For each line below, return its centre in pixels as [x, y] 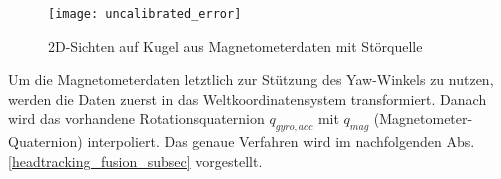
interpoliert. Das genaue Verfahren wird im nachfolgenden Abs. [281, 141]
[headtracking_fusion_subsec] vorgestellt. [135, 160]
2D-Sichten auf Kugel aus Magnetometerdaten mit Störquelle [235, 45]
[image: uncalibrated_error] [145, 14]
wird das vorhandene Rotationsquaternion [136, 118]
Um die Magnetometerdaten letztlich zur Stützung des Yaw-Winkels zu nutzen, [251, 79]
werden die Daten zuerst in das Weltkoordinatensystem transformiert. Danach [247, 98]
